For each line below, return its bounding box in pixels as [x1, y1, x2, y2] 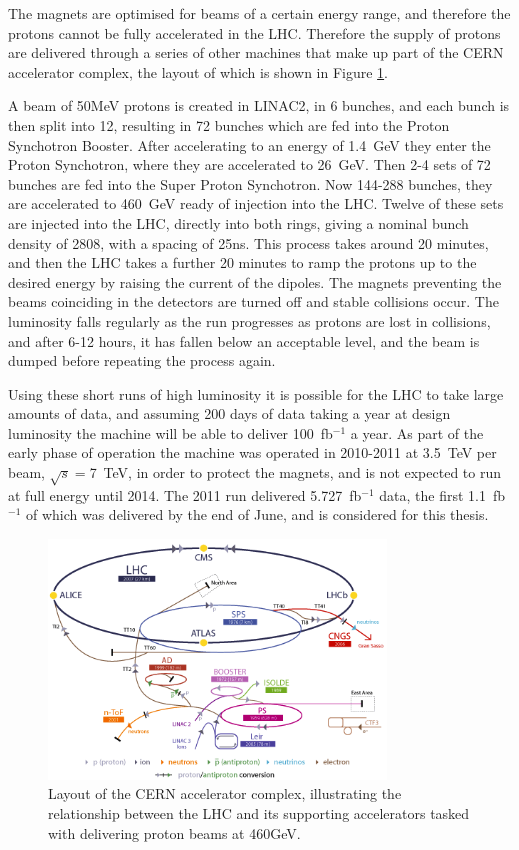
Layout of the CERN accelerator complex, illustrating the [48, 783, 402, 804]
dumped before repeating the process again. [8, 350, 276, 371]
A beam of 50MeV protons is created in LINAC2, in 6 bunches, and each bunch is [8, 95, 510, 116]
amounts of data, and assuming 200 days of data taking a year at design [8, 403, 451, 424]
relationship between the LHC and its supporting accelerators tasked [48, 803, 470, 824]
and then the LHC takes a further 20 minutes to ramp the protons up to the [8, 252, 477, 273]
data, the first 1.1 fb [379, 484, 505, 505]
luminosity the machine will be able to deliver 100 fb [8, 422, 333, 443]
